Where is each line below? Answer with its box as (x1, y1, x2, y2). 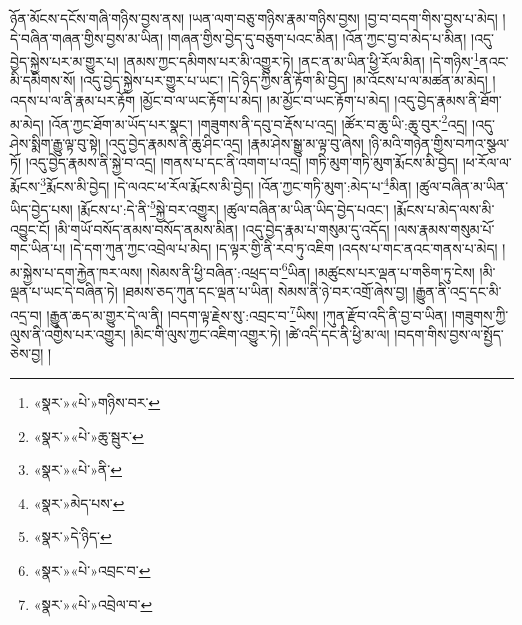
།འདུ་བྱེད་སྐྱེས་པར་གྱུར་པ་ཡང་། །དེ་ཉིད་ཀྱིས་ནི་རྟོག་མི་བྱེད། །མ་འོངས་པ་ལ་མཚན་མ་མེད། (80, 70, 488, 91)
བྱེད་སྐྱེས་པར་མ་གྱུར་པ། (10, 50, 119, 71)
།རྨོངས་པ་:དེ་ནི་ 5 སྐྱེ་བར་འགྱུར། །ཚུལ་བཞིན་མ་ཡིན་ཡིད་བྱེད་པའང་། (77, 196, 389, 219)
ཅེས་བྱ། (10, 343, 44, 364)
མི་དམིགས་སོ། (10, 70, 76, 91)
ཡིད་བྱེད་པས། (10, 198, 73, 219)
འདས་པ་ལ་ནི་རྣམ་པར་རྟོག (10, 90, 136, 111)
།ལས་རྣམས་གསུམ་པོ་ (394, 218, 495, 239)
